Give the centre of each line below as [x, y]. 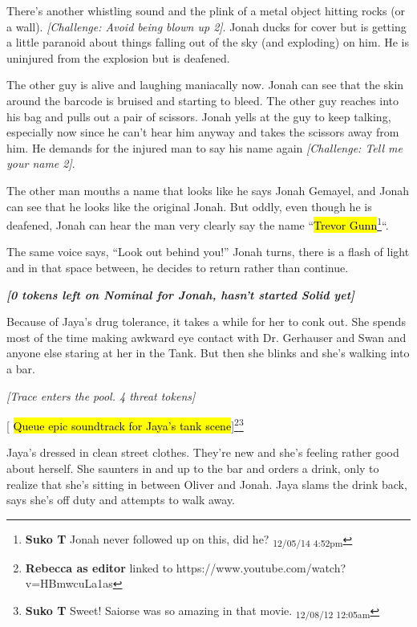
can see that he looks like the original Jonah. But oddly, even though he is [189, 206]
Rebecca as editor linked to [99, 567]
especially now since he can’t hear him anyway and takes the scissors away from [203, 132]
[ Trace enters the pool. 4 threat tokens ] [101, 395]
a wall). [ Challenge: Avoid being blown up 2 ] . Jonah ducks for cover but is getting [206, 26]
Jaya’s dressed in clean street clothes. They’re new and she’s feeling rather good [203, 452]
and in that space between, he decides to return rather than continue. [178, 267]
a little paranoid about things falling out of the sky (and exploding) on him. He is [208, 42]
